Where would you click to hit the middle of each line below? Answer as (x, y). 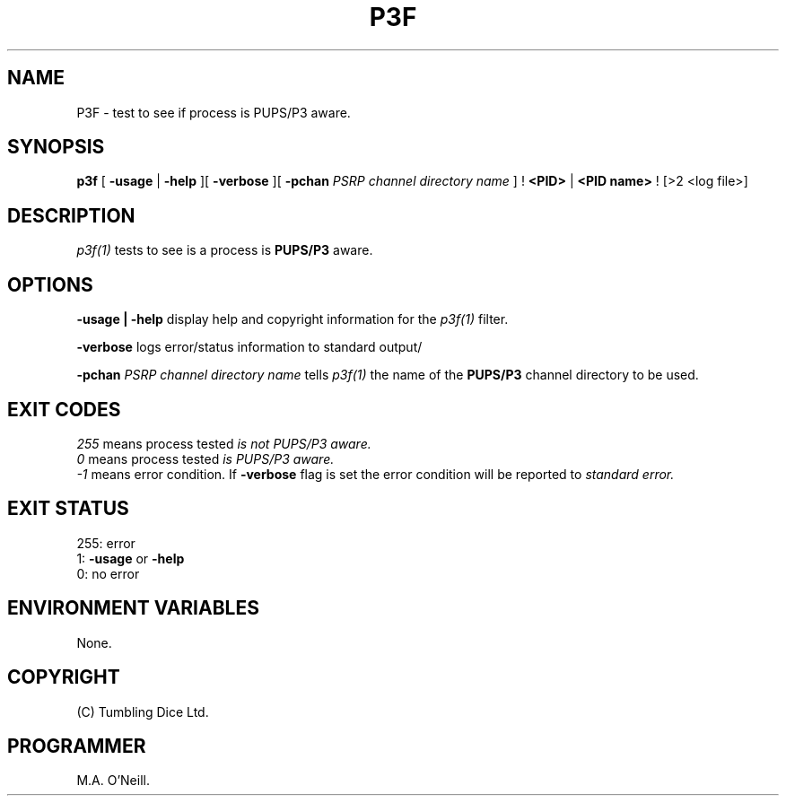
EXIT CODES (64, 409)
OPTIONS (50, 284)
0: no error (108, 573)
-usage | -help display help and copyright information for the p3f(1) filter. (293, 319)
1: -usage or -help (131, 558)
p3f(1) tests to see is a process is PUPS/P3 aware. (225, 250)
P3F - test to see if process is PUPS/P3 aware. (214, 112)
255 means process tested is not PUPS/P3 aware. (224, 443)
